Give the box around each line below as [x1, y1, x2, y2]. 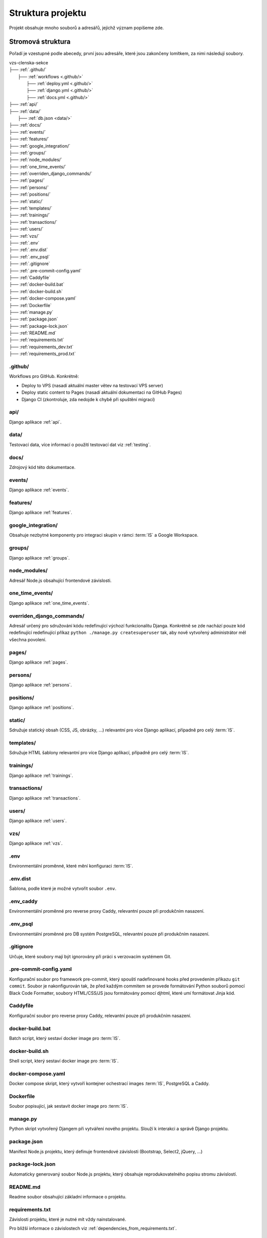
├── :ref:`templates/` [9, 206, 52, 211]
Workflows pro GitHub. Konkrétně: [9, 373, 79, 379]
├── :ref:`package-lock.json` [9, 323, 69, 329]
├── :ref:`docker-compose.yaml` [9, 295, 77, 302]
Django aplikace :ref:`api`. [9, 419, 62, 425]
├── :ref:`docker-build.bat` [9, 281, 65, 287]
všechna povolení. [9, 636, 46, 642]
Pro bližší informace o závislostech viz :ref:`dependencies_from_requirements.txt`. [9, 1226, 177, 1232]
